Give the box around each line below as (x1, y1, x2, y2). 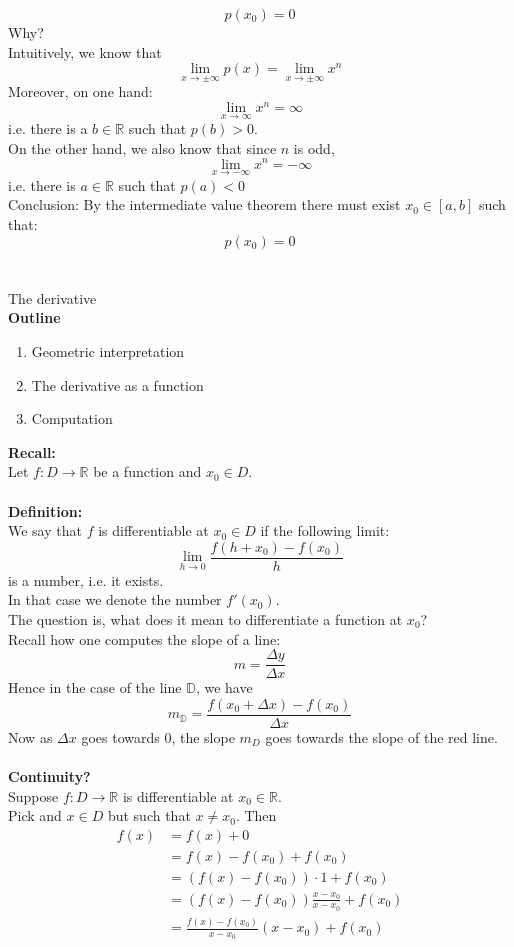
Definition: (8, 500, 83, 521)
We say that (8, 520, 82, 541)
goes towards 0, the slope (81, 726, 235, 747)
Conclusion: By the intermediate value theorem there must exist (8, 194, 401, 215)
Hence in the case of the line (8, 677, 182, 698)
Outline (8, 307, 61, 328)
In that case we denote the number (8, 589, 222, 610)
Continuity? (8, 766, 91, 787)
